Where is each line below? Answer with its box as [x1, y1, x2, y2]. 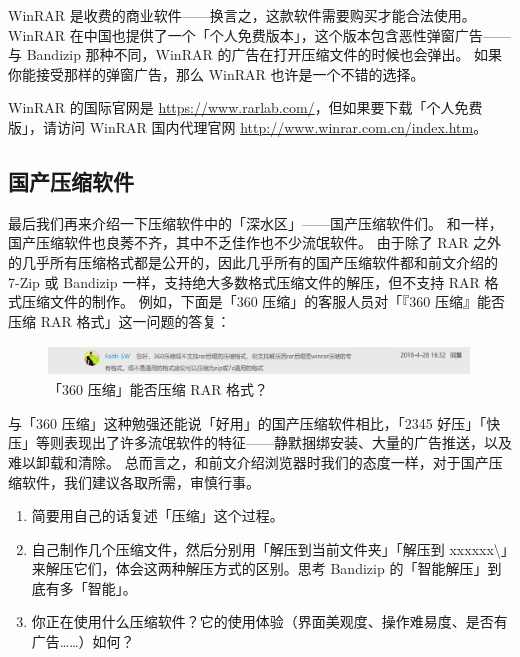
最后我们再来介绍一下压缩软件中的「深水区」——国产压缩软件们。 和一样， [8, 212, 503, 233]
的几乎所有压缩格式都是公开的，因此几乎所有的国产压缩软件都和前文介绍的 [8, 251, 498, 272]
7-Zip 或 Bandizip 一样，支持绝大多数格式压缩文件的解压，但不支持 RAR [8, 271, 480, 292]
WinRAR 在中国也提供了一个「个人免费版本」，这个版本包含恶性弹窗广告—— [8, 24, 511, 45]
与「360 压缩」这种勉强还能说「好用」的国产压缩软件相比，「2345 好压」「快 [8, 412, 501, 433]
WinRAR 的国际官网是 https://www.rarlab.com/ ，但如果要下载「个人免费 [8, 97, 483, 118]
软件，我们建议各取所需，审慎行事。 [21, 471, 260, 492]
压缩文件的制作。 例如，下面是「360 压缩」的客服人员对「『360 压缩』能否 [21, 291, 505, 312]
